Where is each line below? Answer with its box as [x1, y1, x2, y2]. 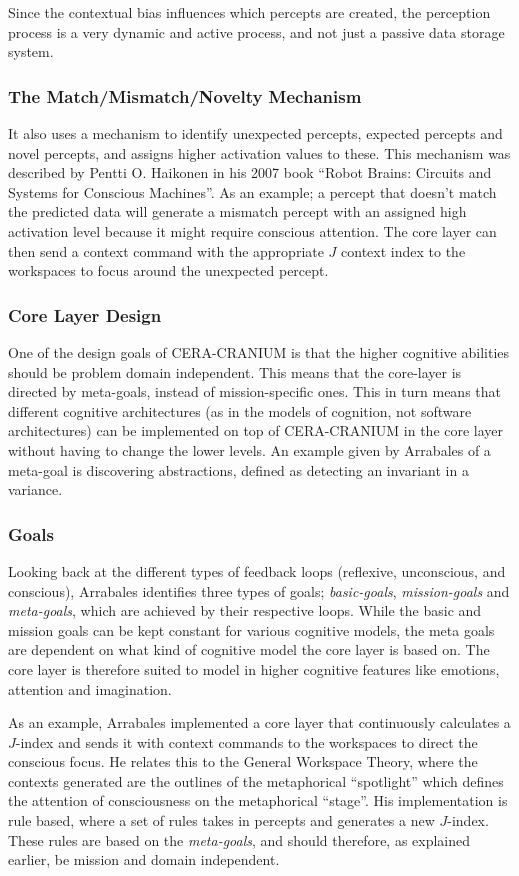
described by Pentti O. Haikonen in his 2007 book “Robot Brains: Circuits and [8, 162, 492, 183]
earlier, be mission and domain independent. [8, 849, 280, 870]
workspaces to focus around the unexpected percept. [8, 260, 329, 281]
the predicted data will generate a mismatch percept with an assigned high [8, 201, 467, 222]
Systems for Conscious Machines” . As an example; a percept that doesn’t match [8, 181, 497, 202]
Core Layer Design [8, 302, 162, 327]
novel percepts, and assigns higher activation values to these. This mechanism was [8, 142, 511, 163]
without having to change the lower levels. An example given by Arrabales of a [8, 439, 491, 460]
